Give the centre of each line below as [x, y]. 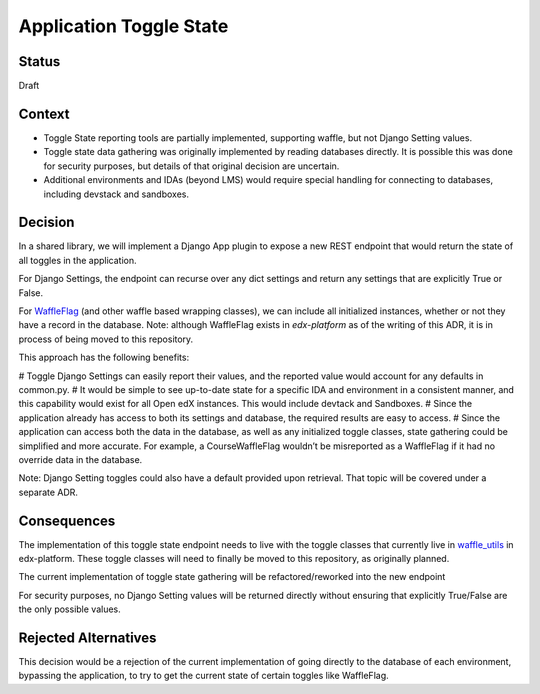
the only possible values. [70, 609]
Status [39, 61]
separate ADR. [48, 492]
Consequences [67, 520]
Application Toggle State [123, 26]
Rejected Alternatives [87, 637]
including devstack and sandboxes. [116, 194]
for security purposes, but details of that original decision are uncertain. [191, 166]
